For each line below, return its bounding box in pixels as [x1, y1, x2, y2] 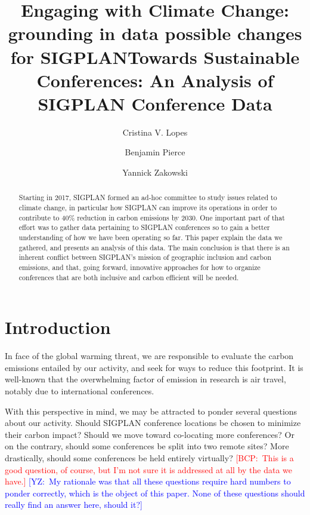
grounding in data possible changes [8, 21, 302, 45]
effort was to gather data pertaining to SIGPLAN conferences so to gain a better [18, 222, 270, 232]
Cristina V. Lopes [122, 125, 188, 138]
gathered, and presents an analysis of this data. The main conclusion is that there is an [18, 242, 290, 252]
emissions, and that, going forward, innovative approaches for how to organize [18, 262, 261, 272]
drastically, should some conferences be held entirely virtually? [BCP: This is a [5, 452, 294, 464]
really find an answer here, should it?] [5, 498, 142, 511]
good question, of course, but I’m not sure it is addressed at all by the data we [5, 463, 293, 476]
